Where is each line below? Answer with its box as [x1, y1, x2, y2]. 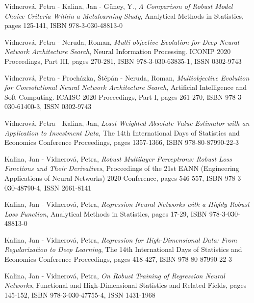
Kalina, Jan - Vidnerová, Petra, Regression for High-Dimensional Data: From [4, 234, 237, 245]
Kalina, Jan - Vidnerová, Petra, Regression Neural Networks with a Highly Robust [4, 199, 250, 209]
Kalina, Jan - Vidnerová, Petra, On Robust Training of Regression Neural [4, 270, 225, 280]
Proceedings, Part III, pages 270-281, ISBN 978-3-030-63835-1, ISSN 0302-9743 [4, 55, 242, 66]
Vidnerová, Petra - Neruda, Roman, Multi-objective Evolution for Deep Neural [4, 36, 239, 47]
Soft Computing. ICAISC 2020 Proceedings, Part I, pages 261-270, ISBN [4, 91, 223, 102]
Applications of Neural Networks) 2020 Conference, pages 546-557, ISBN [4, 172, 223, 183]
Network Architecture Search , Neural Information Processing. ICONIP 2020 [4, 46, 231, 56]
